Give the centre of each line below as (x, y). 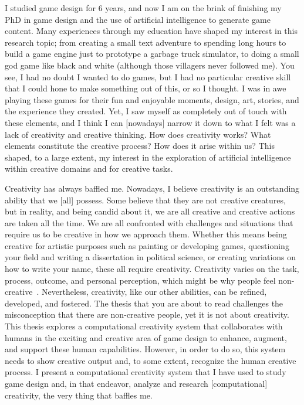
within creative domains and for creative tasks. (89, 169)
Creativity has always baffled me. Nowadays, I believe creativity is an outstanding (152, 188)
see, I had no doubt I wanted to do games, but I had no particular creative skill (148, 76)
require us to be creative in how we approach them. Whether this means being (146, 234)
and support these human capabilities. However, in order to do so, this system (145, 349)
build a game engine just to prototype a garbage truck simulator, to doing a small (152, 54)
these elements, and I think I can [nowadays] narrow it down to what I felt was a (150, 122)
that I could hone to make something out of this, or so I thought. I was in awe (146, 88)
